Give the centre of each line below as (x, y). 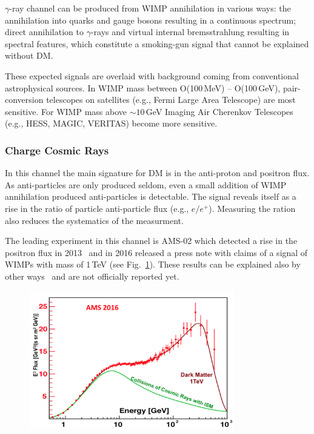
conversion (24, 100)
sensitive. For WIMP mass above (66, 111)
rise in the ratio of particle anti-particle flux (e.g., (97, 208)
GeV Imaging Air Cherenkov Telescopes (219, 111)
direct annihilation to (44, 32)
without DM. (29, 55)
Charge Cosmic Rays (57, 150)
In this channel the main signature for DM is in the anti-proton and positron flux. (157, 173)
